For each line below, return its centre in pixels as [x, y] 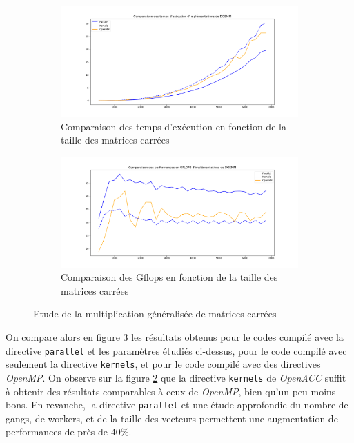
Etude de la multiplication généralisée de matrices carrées [155, 314]
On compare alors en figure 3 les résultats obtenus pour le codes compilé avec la [175, 336]
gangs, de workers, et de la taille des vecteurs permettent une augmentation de [172, 418]
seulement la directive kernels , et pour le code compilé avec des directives [163, 364]
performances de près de [57, 432]
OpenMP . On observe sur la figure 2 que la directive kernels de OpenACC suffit [176, 377]
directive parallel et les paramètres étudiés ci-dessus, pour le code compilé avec [176, 350]
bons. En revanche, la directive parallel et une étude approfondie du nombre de [177, 405]
